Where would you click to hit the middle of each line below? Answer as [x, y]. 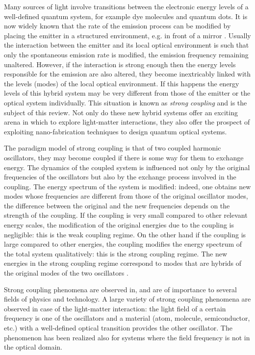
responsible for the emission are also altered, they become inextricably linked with [127, 74]
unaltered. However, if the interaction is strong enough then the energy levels [120, 64]
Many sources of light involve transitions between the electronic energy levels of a [126, 6]
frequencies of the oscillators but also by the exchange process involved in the [120, 177]
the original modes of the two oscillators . [66, 273]
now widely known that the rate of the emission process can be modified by [117, 26]
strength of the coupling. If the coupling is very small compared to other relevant [126, 215]
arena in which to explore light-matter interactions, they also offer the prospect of [127, 122]
